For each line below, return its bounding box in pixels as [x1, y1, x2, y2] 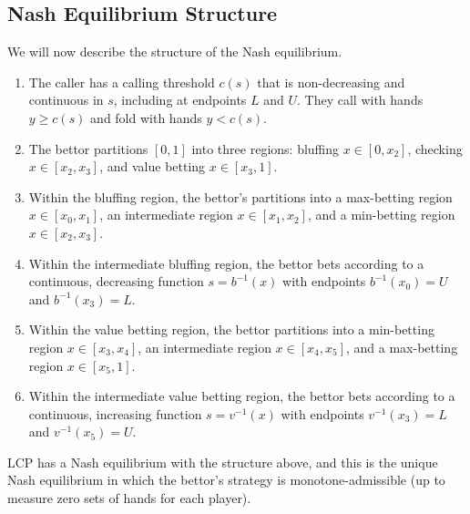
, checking [407, 139, 463, 158]
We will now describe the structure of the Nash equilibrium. [7, 42, 342, 61]
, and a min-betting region [307, 205, 455, 224]
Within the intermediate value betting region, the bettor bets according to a [28, 386, 455, 406]
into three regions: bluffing [191, 139, 340, 158]
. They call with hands [297, 90, 424, 109]
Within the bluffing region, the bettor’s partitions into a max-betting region [28, 187, 453, 206]
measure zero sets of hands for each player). [7, 488, 251, 508]
